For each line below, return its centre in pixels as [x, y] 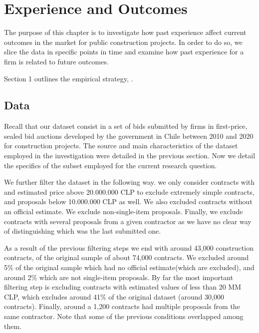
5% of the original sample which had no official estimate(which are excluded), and [129, 267]
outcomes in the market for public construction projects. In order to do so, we [123, 42]
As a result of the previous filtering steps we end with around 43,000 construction [129, 247]
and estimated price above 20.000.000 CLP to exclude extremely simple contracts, [129, 191]
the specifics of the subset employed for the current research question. [111, 165]
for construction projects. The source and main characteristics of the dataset [121, 146]
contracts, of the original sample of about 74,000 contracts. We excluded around [127, 257]
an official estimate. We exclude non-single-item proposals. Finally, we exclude [124, 211]
